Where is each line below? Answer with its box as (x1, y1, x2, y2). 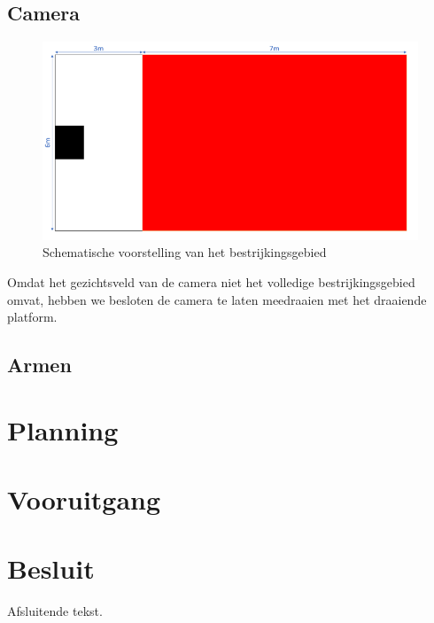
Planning (7, 411, 119, 448)
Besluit (7, 550, 95, 587)
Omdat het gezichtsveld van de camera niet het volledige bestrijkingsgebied (7, 272, 415, 291)
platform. (7, 308, 58, 326)
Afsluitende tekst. (7, 602, 103, 620)
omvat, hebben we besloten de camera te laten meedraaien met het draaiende (7, 290, 427, 308)
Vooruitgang (7, 481, 161, 518)
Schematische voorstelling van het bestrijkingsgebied (43, 243, 327, 261)
